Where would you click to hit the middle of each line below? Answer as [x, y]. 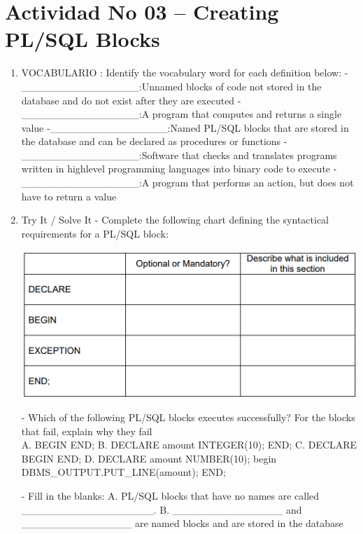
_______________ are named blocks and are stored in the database [182, 523]
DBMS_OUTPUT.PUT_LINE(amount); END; [123, 472]
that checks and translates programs [259, 155]
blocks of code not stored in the [254, 86]
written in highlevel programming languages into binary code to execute [176, 169]
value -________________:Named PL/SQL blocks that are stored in [185, 127]
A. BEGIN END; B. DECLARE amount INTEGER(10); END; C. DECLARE [189, 445]
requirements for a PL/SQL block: [95, 233]
